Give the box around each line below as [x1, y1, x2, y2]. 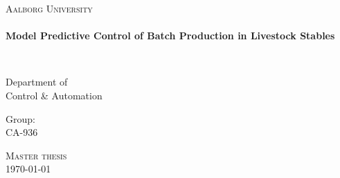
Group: [6, 111, 35, 126]
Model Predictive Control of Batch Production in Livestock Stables [6, 28, 335, 43]
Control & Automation [6, 88, 102, 102]
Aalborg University [6, 1, 93, 15]
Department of [6, 75, 68, 89]
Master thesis [6, 148, 67, 162]
